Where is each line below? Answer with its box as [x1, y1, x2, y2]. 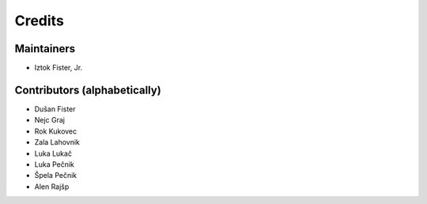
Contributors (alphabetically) [14, 83, 161, 96]
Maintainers [14, 42, 76, 55]
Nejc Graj [34, 115, 66, 125]
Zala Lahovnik [34, 138, 81, 147]
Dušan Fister [34, 104, 76, 114]
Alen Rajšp [34, 182, 70, 191]
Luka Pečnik [34, 159, 75, 169]
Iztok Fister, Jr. [34, 63, 83, 73]
